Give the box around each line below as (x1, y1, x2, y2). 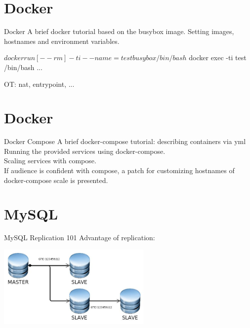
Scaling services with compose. (4, 155, 96, 166)
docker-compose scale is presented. (4, 175, 108, 185)
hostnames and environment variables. (4, 36, 120, 46)
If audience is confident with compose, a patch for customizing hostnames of (4, 165, 235, 175)
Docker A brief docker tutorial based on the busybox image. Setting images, (4, 26, 234, 36)
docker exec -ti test (189, 52, 247, 63)
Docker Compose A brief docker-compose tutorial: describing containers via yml (4, 136, 246, 146)
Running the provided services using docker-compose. (4, 146, 166, 156)
